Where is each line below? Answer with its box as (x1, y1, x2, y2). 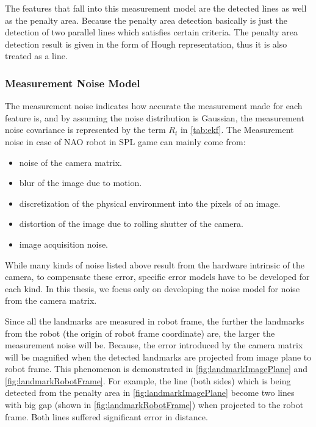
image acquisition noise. (19, 237, 109, 250)
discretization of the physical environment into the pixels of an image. (19, 196, 281, 209)
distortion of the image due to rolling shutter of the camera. (19, 217, 243, 230)
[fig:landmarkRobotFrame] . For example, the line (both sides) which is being (5, 374, 291, 387)
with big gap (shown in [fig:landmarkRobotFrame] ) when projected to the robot (5, 398, 304, 411)
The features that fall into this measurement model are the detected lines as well (5, 2, 307, 14)
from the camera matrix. (5, 294, 97, 307)
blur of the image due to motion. (19, 176, 142, 189)
